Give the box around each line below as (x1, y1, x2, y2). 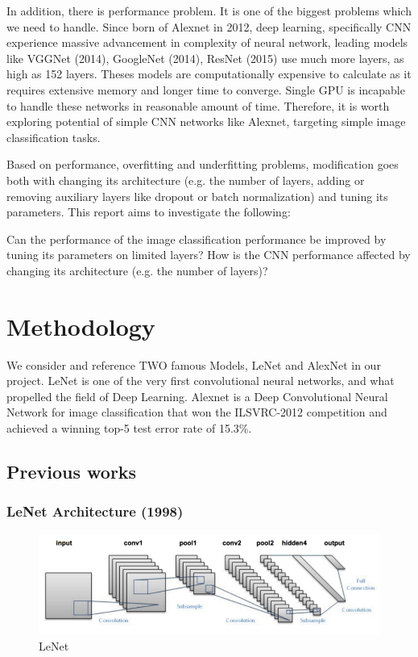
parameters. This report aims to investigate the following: (6, 203, 291, 220)
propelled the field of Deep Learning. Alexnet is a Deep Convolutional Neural (6, 387, 388, 404)
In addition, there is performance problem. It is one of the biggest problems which (6, 2, 412, 19)
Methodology (6, 309, 155, 342)
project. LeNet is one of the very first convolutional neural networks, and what (6, 372, 395, 389)
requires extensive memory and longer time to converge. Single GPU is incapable (6, 81, 405, 98)
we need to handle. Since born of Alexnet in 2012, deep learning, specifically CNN (6, 18, 412, 35)
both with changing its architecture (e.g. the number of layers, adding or (6, 171, 365, 188)
